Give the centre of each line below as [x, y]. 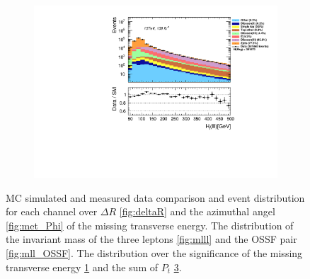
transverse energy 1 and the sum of [82, 267]
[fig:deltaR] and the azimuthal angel [197, 211]
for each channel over [52, 211]
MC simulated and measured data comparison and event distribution [155, 197]
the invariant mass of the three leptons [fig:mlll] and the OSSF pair [151, 239]
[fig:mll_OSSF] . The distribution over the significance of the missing [154, 253]
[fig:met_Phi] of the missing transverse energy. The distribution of [150, 225]
